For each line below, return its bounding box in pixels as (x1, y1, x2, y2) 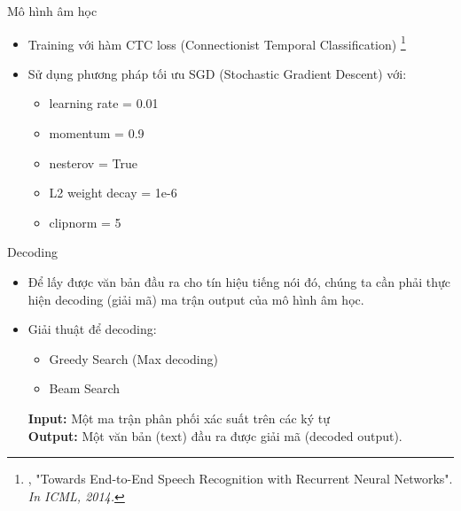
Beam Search (49, 379, 121, 398)
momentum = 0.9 (49, 124, 145, 143)
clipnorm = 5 (49, 213, 121, 231)
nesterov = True (49, 153, 137, 172)
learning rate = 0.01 (49, 94, 159, 112)
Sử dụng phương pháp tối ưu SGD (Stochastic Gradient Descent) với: (27, 64, 407, 82)
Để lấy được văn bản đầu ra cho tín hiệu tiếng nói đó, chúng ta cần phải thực (27, 273, 451, 290)
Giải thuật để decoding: (27, 320, 157, 338)
